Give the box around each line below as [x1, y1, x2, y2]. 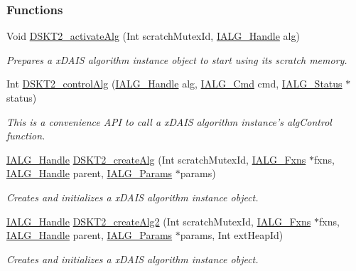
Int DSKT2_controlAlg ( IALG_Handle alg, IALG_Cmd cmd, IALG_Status [6, 76, 342, 91]
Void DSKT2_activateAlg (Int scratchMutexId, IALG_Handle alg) [6, 28, 300, 43]
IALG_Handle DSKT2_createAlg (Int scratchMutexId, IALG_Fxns [6, 152, 306, 166]
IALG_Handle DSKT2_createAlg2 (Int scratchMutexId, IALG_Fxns [6, 213, 311, 228]
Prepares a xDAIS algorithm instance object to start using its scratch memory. [6, 52, 347, 67]
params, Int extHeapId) [180, 228, 284, 243]
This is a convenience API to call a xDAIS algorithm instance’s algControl [6, 114, 332, 129]
